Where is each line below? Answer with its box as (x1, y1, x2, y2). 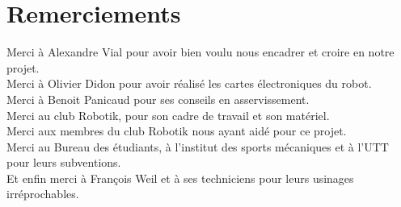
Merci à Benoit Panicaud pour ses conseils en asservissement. (6, 90, 310, 107)
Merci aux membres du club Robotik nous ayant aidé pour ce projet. (6, 122, 347, 139)
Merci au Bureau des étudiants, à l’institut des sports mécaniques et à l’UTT (6, 138, 389, 155)
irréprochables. (6, 185, 79, 202)
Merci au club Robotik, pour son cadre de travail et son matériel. (6, 106, 330, 123)
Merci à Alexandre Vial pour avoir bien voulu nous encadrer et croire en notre (6, 43, 395, 60)
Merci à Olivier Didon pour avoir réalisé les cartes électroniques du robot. (6, 75, 372, 92)
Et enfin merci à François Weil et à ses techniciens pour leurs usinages (6, 169, 354, 186)
